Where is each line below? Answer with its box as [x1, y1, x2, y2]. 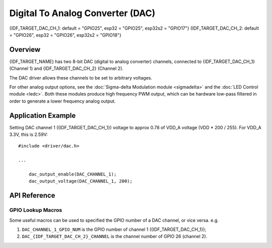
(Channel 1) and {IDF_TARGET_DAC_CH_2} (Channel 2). [9, 65, 123, 71]
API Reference [9, 191, 55, 200]
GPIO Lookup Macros [9, 207, 62, 214]
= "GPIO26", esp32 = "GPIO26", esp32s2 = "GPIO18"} [9, 32, 122, 38]
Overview [9, 45, 41, 54]
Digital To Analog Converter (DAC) [9, 8, 156, 19]
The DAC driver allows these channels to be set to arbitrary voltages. [9, 74, 153, 80]
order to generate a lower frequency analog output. [9, 98, 116, 104]
